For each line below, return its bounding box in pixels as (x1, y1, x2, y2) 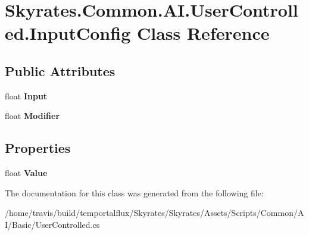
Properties (5, 139, 71, 157)
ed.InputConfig (5, 21, 131, 45)
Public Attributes (5, 61, 116, 80)
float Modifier (5, 109, 60, 122)
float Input (5, 89, 48, 102)
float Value (5, 167, 48, 179)
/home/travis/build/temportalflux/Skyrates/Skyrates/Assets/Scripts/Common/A (5, 206, 304, 219)
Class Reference (136, 21, 270, 45)
